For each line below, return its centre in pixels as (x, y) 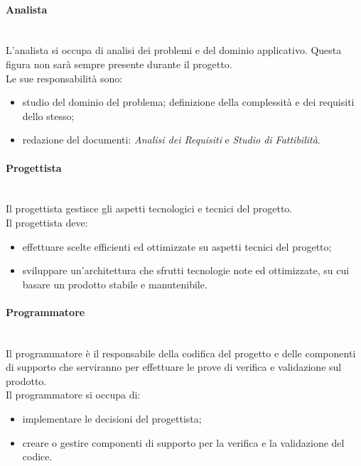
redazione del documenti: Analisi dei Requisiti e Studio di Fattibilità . (171, 140)
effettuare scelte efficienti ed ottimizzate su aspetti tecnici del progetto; (177, 246)
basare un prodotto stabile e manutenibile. (115, 284)
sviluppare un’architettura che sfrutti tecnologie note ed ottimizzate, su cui (186, 270)
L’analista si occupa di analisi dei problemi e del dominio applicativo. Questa (174, 50)
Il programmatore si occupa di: (73, 395)
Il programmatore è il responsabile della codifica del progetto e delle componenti (181, 353)
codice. (37, 456)
